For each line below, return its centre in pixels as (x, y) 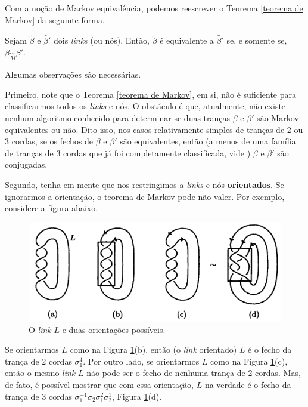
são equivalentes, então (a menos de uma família (208, 141)
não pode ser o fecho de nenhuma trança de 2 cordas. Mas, (194, 373)
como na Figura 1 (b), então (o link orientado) (153, 349)
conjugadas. (26, 164)
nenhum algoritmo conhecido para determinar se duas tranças (118, 118)
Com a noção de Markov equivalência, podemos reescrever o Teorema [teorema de (154, 8)
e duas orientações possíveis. (114, 329)
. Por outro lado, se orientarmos (141, 361)
